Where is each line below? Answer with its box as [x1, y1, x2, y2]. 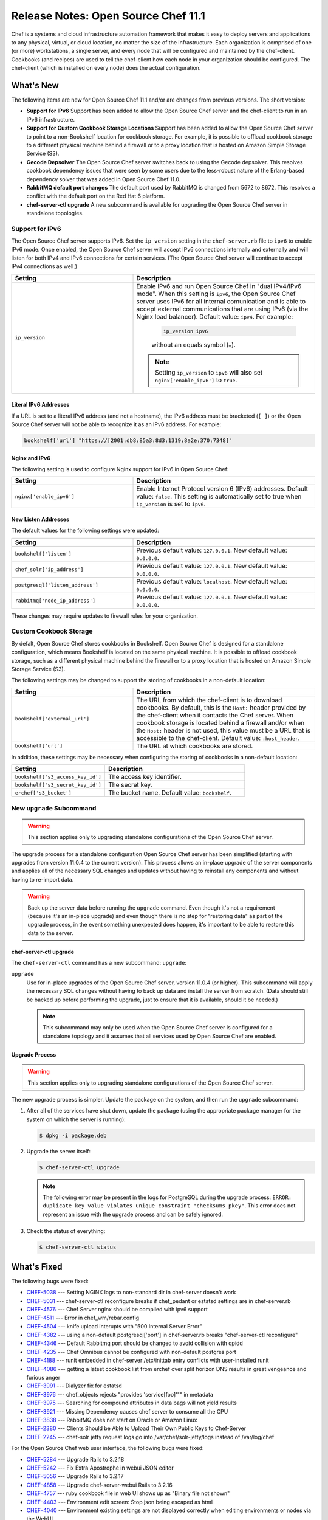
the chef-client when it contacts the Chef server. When [136, 711, 294, 719]
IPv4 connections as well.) [11, 263, 78, 270]
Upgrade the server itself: [26, 1147, 91, 1155]
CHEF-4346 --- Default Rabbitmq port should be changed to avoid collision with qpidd [26, 1339, 243, 1347]
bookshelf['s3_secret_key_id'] [15, 781, 101, 788]
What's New [11, 80, 59, 91]
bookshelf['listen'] [15, 551, 72, 558]
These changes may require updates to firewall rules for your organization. [11, 612, 199, 620]
